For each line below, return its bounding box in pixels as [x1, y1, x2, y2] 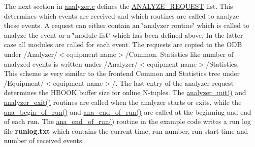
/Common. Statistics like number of [125, 49, 234, 59]
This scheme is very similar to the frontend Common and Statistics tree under [4, 68, 240, 78]
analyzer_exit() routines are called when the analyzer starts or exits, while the [4, 97, 242, 107]
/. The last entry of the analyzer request [112, 77, 234, 88]
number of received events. [4, 135, 84, 146]
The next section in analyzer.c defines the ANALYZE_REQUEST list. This [4, 1, 233, 11]
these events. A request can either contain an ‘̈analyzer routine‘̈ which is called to [4, 20, 250, 30]
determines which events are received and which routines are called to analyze [4, 10, 239, 21]
